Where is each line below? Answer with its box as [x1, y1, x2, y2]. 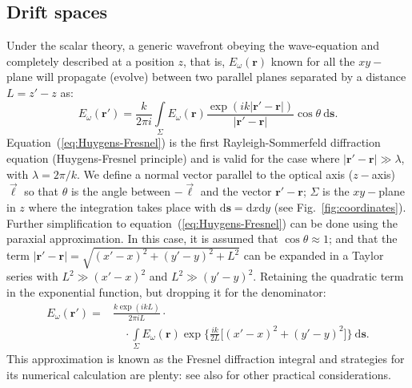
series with [6, 268, 58, 285]
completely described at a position [6, 52, 174, 69]
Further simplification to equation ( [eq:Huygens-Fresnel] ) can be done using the [6, 214, 398, 231]
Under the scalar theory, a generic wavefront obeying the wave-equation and [6, 37, 380, 54]
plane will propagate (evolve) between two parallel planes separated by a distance [6, 68, 406, 85]
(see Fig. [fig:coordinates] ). [274, 198, 406, 215]
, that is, [182, 52, 226, 69]
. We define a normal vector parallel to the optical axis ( [77, 165, 354, 182]
